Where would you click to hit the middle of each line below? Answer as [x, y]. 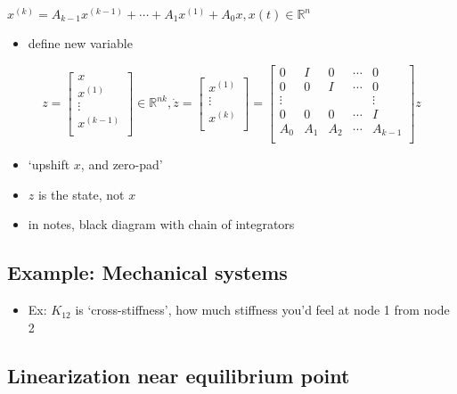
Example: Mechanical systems [147, 272]
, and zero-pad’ [122, 164]
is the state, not [81, 194]
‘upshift [49, 164]
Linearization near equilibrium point [179, 375]
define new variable [80, 43]
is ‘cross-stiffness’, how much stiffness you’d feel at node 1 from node [262, 310]
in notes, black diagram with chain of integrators [161, 224]
